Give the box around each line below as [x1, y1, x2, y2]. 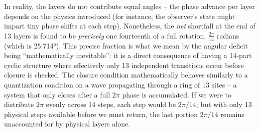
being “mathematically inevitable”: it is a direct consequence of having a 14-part [4, 50, 252, 60]
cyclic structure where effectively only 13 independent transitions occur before [4, 59, 244, 70]
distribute [4, 99, 34, 109]
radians [216, 30, 239, 40]
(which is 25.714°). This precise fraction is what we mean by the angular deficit [4, 40, 248, 50]
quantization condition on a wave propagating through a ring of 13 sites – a [4, 79, 237, 89]
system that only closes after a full [4, 89, 110, 99]
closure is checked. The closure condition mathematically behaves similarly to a [4, 69, 248, 80]
